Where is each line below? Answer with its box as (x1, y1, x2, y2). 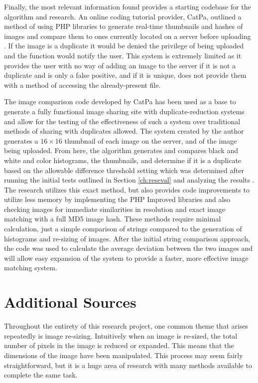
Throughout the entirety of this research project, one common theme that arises (4, 321, 249, 331)
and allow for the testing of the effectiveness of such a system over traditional (4, 116, 241, 126)
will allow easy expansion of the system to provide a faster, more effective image (4, 252, 249, 263)
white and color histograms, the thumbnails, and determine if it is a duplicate (4, 155, 242, 165)
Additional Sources (4, 292, 136, 312)
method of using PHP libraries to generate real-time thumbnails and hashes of (4, 21, 243, 31)
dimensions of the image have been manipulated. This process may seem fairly (4, 350, 243, 360)
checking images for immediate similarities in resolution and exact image (4, 203, 226, 214)
